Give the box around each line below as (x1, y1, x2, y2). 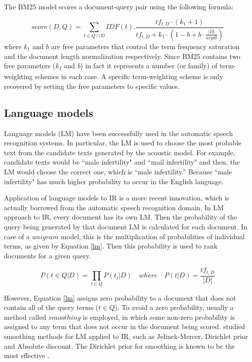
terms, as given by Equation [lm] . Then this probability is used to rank (4, 241, 218, 251)
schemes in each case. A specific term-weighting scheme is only (34, 71, 224, 82)
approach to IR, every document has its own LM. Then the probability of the (4, 212, 237, 222)
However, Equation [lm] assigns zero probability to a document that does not (4, 292, 236, 303)
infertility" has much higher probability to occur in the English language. (4, 176, 224, 186)
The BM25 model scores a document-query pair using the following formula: (4, 1, 233, 11)
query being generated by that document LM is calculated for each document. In (4, 221, 248, 231)
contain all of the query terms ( (4, 302, 99, 312)
